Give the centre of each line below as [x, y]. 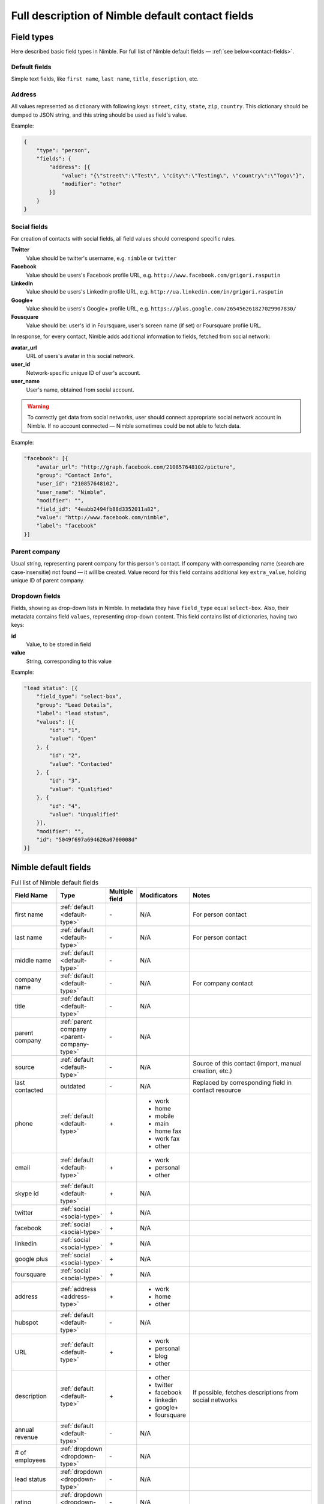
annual [24, 1430]
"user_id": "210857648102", [78, 484]
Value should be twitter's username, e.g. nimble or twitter [101, 258]
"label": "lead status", [73, 713]
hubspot [26, 1322]
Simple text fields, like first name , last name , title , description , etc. [105, 79]
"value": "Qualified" [81, 789]
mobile [165, 1116]
